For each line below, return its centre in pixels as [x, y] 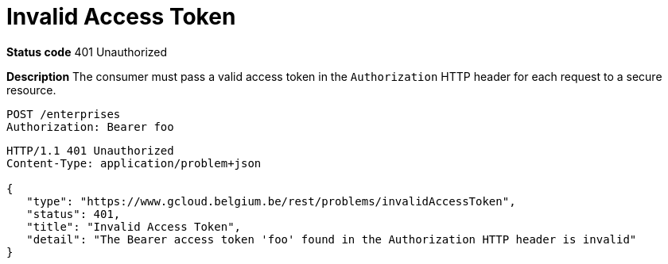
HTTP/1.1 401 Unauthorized [90, 150]
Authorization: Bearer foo [90, 126]
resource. [31, 90]
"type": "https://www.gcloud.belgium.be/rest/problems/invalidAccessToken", [271, 201]
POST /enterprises [64, 114]
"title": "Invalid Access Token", [134, 226]
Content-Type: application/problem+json [134, 163]
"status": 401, [74, 214]
